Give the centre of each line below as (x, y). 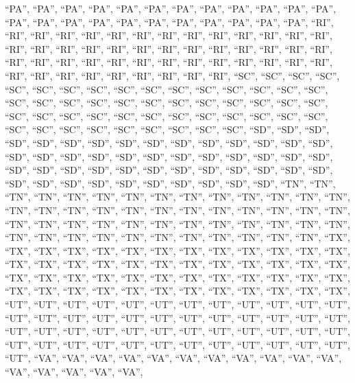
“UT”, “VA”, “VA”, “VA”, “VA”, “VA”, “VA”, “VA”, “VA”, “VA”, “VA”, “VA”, (173, 358)
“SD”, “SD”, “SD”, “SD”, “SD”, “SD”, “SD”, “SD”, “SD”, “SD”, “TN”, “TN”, (170, 183)
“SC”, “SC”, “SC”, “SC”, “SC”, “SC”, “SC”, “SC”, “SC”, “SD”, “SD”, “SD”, (167, 129)
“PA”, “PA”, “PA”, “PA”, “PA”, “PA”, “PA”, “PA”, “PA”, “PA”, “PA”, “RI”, (169, 22)
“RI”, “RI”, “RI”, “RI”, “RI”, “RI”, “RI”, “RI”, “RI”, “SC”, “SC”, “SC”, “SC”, (172, 75)
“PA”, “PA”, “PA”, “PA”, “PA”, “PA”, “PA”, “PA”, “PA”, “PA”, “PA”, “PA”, (171, 8)
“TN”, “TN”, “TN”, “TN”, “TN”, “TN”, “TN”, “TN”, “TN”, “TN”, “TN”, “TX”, (177, 237)
